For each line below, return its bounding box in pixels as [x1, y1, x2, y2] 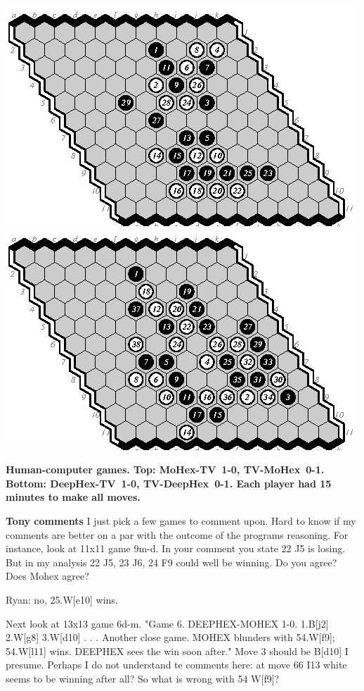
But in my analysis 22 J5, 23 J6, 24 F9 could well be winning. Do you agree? [6, 554, 337, 569]
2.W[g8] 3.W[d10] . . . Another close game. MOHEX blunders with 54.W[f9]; [6, 630, 335, 645]
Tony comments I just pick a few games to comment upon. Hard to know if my [6, 513, 356, 528]
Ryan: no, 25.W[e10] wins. [6, 592, 118, 606]
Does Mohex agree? [6, 568, 89, 583]
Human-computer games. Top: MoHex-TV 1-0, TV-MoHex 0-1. [6, 462, 325, 477]
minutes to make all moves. [6, 490, 141, 504]
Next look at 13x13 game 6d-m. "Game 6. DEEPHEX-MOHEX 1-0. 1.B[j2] [6, 616, 329, 630]
